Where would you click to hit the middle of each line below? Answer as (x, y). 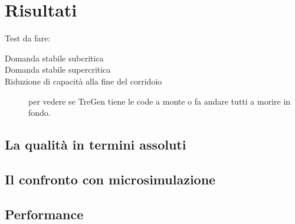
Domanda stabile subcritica (54, 58)
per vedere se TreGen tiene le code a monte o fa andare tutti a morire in (160, 101)
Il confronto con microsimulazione (110, 179)
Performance (44, 214)
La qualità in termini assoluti (96, 145)
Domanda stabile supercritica (58, 69)
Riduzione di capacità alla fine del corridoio (83, 81)
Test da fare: (28, 38)
